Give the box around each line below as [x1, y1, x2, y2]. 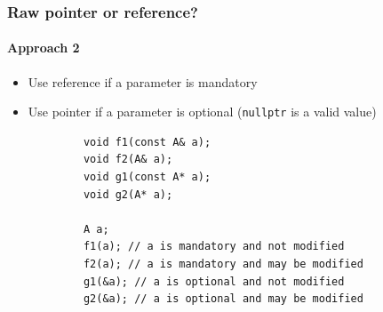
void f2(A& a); [83, 153, 173, 166]
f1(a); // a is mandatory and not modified [83, 240, 345, 253]
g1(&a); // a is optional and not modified [83, 275, 345, 288]
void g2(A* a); [83, 188, 173, 201]
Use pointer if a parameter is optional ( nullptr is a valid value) [28, 102, 377, 121]
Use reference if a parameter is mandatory [28, 72, 258, 91]
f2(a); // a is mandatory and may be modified [83, 258, 363, 271]
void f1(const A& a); [83, 135, 211, 148]
